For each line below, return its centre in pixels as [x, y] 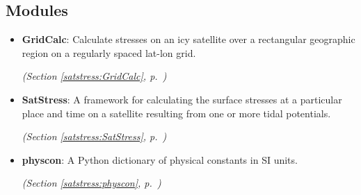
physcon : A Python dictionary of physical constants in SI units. [160, 159]
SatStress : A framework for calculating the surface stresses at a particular [182, 99]
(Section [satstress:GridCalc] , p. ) [94, 76]
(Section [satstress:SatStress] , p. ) [94, 136]
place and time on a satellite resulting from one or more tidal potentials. [176, 113]
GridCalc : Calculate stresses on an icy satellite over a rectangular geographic [188, 39]
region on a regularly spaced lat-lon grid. [109, 52]
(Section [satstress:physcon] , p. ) [91, 183]
